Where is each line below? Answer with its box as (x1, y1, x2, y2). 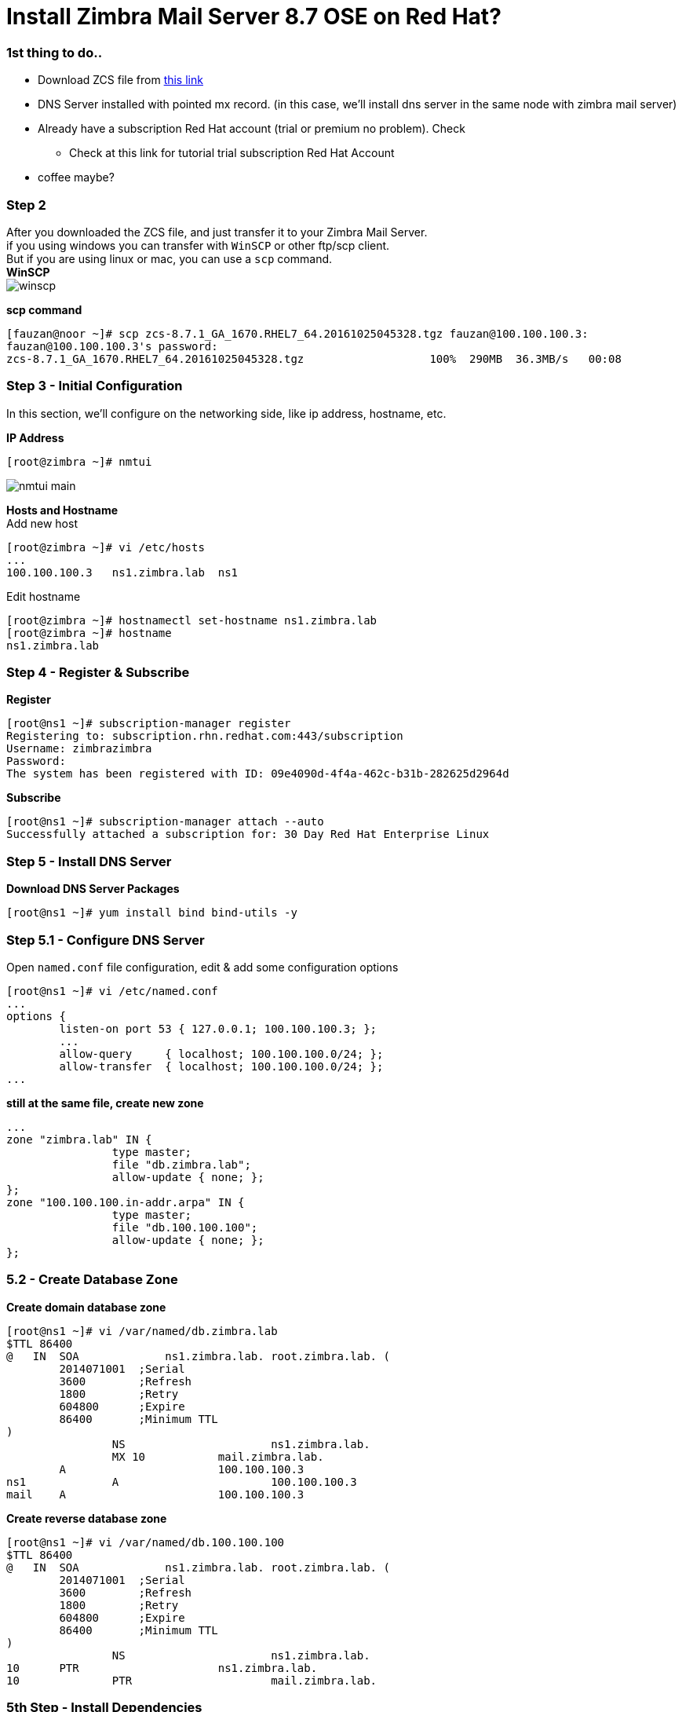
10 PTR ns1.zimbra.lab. (6, 1661, 318, 1674)
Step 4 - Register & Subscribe (6, 664, 190, 680)
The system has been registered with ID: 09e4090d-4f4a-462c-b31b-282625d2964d (6, 767, 509, 781)
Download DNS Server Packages (6, 882, 180, 896)
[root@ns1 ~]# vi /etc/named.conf (6, 984, 218, 997)
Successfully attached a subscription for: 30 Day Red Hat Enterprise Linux (6, 828, 490, 841)
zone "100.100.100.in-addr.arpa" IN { (6, 1195, 245, 1209)
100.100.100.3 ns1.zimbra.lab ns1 (6, 565, 239, 579)
